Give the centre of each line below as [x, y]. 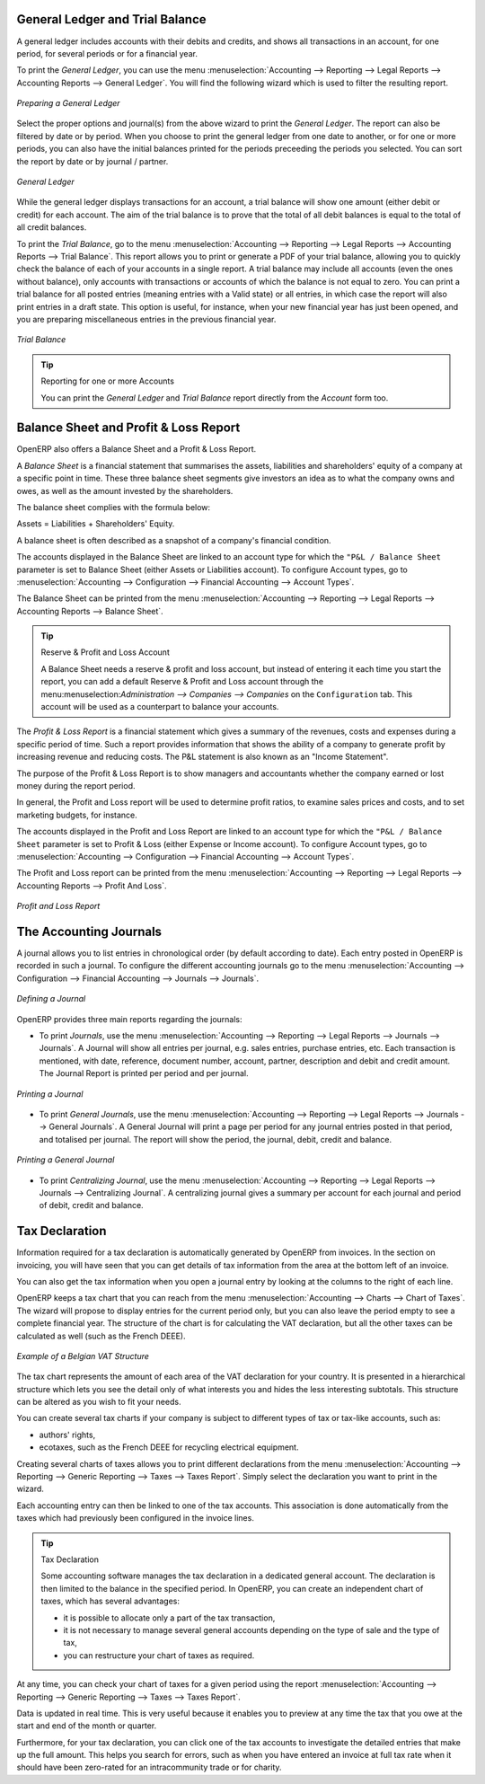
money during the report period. [76, 786]
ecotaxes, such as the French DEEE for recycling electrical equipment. [169, 1447]
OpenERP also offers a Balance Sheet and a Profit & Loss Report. [137, 449]
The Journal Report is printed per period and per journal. [144, 1073]
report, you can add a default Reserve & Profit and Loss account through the [182, 682]
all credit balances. [52, 227]
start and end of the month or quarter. [87, 1726]
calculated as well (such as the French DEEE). [101, 1336]
